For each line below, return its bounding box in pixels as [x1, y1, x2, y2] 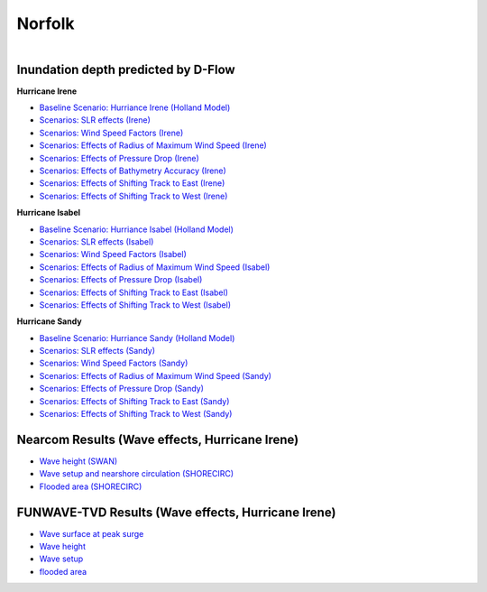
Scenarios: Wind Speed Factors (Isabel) [39, 249, 187, 260]
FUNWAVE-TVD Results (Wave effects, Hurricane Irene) [16, 504, 336, 520]
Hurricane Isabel [16, 208, 81, 218]
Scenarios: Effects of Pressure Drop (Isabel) [39, 274, 203, 285]
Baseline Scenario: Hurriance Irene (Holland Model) [39, 102, 231, 113]
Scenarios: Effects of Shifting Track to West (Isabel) [39, 299, 232, 310]
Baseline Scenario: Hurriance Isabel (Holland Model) [39, 224, 234, 235]
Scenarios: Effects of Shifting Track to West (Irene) [39, 190, 228, 201]
